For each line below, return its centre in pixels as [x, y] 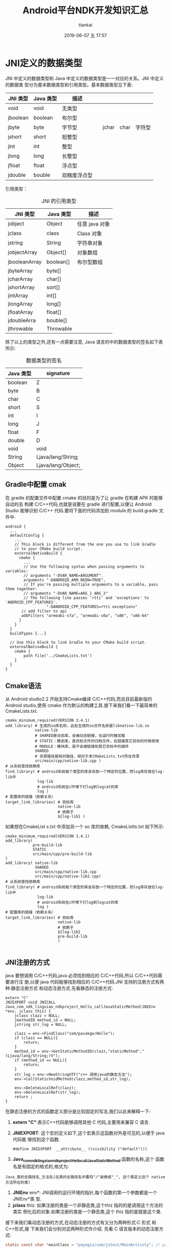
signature [58, 373]
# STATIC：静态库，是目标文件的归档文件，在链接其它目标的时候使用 [97, 741]
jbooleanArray [25, 262]
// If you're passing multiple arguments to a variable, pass [91, 584]
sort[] [53, 287]
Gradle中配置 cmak [36, 484]
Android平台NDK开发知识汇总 [85, 10]
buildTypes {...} [28, 633]
